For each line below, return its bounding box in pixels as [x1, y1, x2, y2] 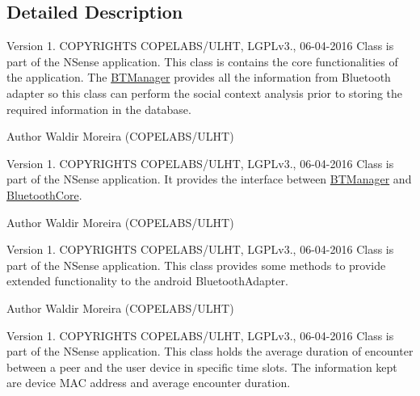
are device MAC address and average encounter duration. [6, 374, 291, 391]
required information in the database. [6, 100, 191, 117]
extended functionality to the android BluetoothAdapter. [6, 272, 288, 289]
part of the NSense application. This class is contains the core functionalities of [6, 53, 398, 70]
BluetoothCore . [6, 186, 82, 203]
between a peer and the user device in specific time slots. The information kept [6, 358, 397, 375]
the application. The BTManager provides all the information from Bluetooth [6, 69, 391, 86]
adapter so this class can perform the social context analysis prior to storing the [6, 84, 403, 101]
